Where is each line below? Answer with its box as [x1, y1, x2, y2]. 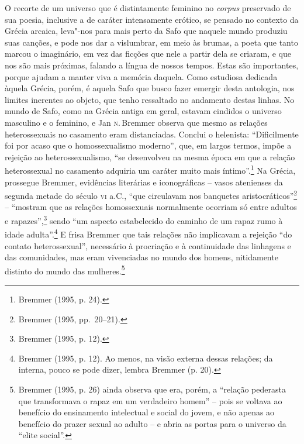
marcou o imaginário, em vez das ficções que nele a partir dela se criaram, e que [5, 47, 291, 60]
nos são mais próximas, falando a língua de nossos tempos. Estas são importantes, [5, 58, 299, 71]
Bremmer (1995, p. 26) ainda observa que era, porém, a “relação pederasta [18, 383, 286, 395]
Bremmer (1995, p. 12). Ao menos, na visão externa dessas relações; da [18, 352, 273, 364]
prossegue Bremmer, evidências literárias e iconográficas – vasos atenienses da [5, 175, 283, 188]
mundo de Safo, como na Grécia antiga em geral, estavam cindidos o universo [5, 105, 282, 117]
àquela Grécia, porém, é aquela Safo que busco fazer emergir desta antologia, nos [5, 82, 295, 94]
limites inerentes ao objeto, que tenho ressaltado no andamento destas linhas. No [5, 93, 295, 105]
